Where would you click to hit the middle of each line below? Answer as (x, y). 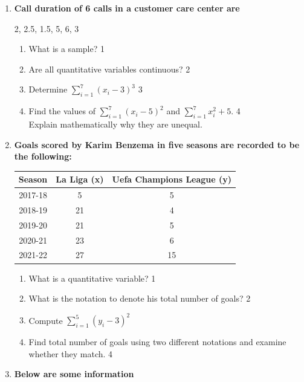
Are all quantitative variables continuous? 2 (109, 69)
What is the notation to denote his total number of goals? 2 (140, 298)
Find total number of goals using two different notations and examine (157, 342)
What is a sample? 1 (66, 49)
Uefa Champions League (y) (172, 179)
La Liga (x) (80, 179)
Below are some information (74, 374)
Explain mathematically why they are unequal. (115, 124)
